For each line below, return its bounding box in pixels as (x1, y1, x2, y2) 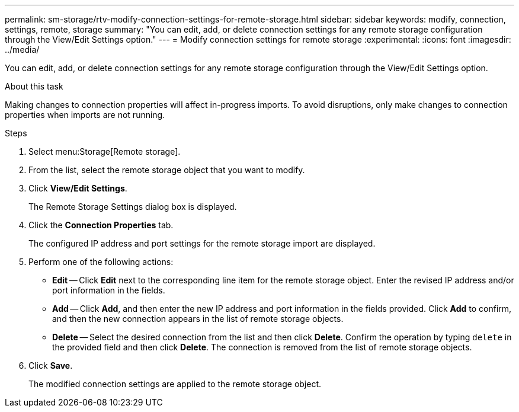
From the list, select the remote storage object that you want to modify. (28, 165, 305, 175)
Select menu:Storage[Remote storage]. (28, 146, 181, 157)
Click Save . (28, 360, 73, 371)
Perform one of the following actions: (28, 257, 174, 267)
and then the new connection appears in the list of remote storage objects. (52, 314, 344, 324)
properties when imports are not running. (5, 110, 165, 120)
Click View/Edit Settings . (28, 183, 127, 193)
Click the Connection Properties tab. (28, 220, 174, 230)
